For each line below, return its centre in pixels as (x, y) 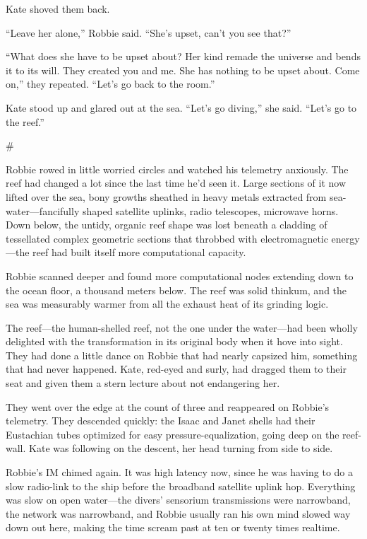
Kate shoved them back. (58, 8)
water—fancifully (43, 210)
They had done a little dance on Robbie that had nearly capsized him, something (182, 355)
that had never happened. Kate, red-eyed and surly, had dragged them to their (176, 369)
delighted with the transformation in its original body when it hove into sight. (174, 341)
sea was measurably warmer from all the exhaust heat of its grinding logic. (167, 304)
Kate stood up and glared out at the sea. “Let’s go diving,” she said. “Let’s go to (181, 107)
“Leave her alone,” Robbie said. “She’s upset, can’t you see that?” (149, 32)
